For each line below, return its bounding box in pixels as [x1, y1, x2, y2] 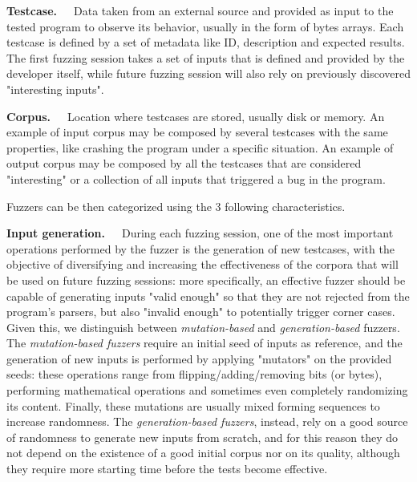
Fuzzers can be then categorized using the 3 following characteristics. [6, 197, 346, 214]
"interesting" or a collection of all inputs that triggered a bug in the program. [6, 170, 386, 187]
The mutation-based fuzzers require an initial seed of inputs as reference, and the [6, 334, 403, 351]
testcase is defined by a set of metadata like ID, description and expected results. [6, 34, 405, 51]
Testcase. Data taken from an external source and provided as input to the [6, 2, 394, 18]
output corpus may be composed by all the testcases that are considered [6, 155, 362, 172]
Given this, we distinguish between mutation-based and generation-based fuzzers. [6, 318, 400, 335]
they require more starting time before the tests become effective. [6, 460, 328, 477]
